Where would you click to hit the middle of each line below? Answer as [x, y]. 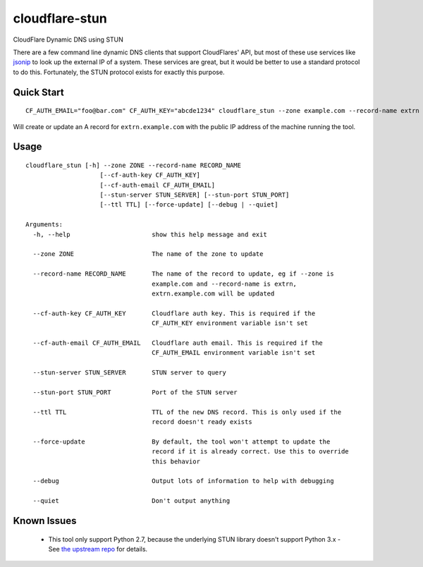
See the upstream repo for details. [98, 549]
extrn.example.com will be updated [213, 294]
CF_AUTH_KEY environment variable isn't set [230, 323]
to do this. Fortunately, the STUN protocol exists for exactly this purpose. [119, 72]
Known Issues [45, 521]
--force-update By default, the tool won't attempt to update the [182, 441]
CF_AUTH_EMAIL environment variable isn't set [234, 353]
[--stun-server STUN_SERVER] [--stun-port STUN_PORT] [195, 195]
